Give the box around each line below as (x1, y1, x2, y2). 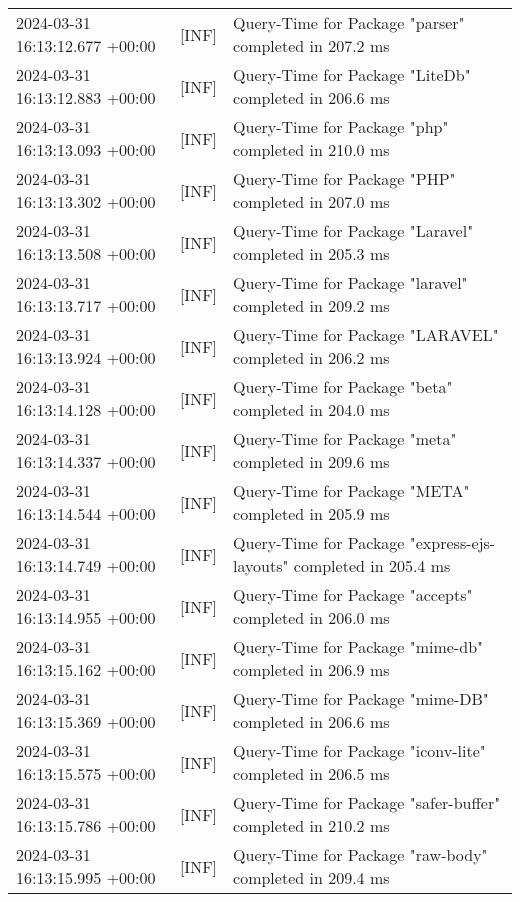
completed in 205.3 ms (233, 242, 390, 265)
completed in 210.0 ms (233, 138, 390, 161)
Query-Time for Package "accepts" (233, 583, 473, 606)
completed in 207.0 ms (233, 190, 390, 213)
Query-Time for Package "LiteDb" (233, 63, 471, 86)
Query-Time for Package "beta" (233, 375, 453, 398)
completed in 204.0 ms (233, 398, 390, 421)
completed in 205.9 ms (233, 502, 390, 525)
